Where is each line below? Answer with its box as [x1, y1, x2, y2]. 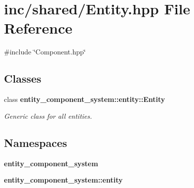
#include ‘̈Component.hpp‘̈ [4, 47, 86, 57]
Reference [4, 18, 73, 38]
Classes [4, 71, 41, 86]
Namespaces [4, 135, 67, 150]
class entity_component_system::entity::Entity [4, 94, 165, 104]
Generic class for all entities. [4, 110, 92, 121]
